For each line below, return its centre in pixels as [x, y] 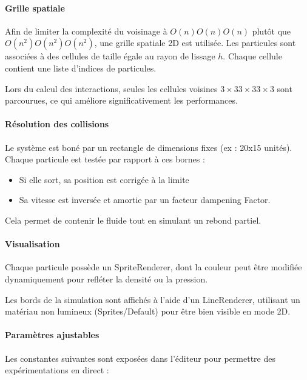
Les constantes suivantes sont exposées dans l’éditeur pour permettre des [140, 358]
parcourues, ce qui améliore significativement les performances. [121, 100]
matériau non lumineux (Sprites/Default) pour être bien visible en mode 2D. [148, 311]
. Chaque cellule [252, 56]
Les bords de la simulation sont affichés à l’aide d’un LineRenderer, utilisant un [153, 299]
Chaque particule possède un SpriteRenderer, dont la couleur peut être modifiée [153, 267]
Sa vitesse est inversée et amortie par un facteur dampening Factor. [145, 200]
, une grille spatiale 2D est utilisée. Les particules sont [195, 43]
